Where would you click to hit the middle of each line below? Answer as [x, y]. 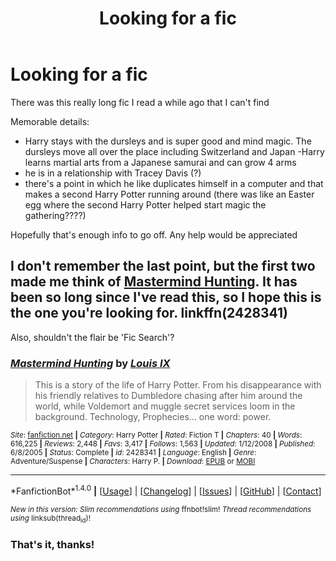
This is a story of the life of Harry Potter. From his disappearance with [178, 385]
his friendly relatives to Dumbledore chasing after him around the [168, 396]
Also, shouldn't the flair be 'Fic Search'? [92, 337]
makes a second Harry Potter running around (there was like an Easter [169, 194]
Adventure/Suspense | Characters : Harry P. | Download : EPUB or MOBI [133, 462]
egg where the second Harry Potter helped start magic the [145, 204]
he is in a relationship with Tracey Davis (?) [113, 173]
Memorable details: [50, 121]
